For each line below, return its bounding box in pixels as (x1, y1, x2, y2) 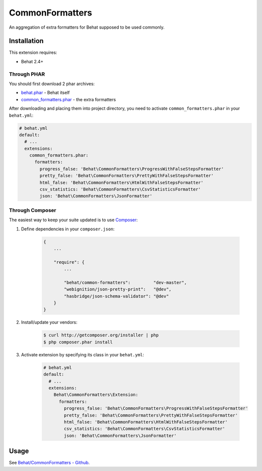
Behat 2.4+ (21, 58, 44, 64)
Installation (9, 37, 44, 45)
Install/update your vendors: (21, 319, 78, 325)
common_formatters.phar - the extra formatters (21, 96, 116, 102)
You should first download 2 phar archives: (9, 81, 95, 87)
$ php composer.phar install (43, 339, 113, 345)
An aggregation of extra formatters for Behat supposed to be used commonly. (9, 24, 165, 30)
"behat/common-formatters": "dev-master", (64, 279, 187, 285)
